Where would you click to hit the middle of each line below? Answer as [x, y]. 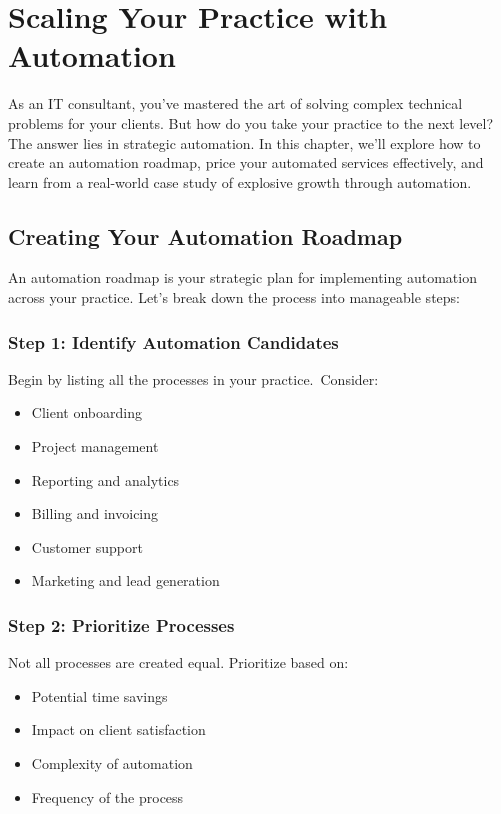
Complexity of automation [112, 763]
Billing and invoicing [95, 513]
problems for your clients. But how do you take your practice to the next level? [251, 122]
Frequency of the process [107, 796]
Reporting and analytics [105, 479]
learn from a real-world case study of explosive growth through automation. [240, 181]
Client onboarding [86, 412]
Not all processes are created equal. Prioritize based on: [178, 662]
